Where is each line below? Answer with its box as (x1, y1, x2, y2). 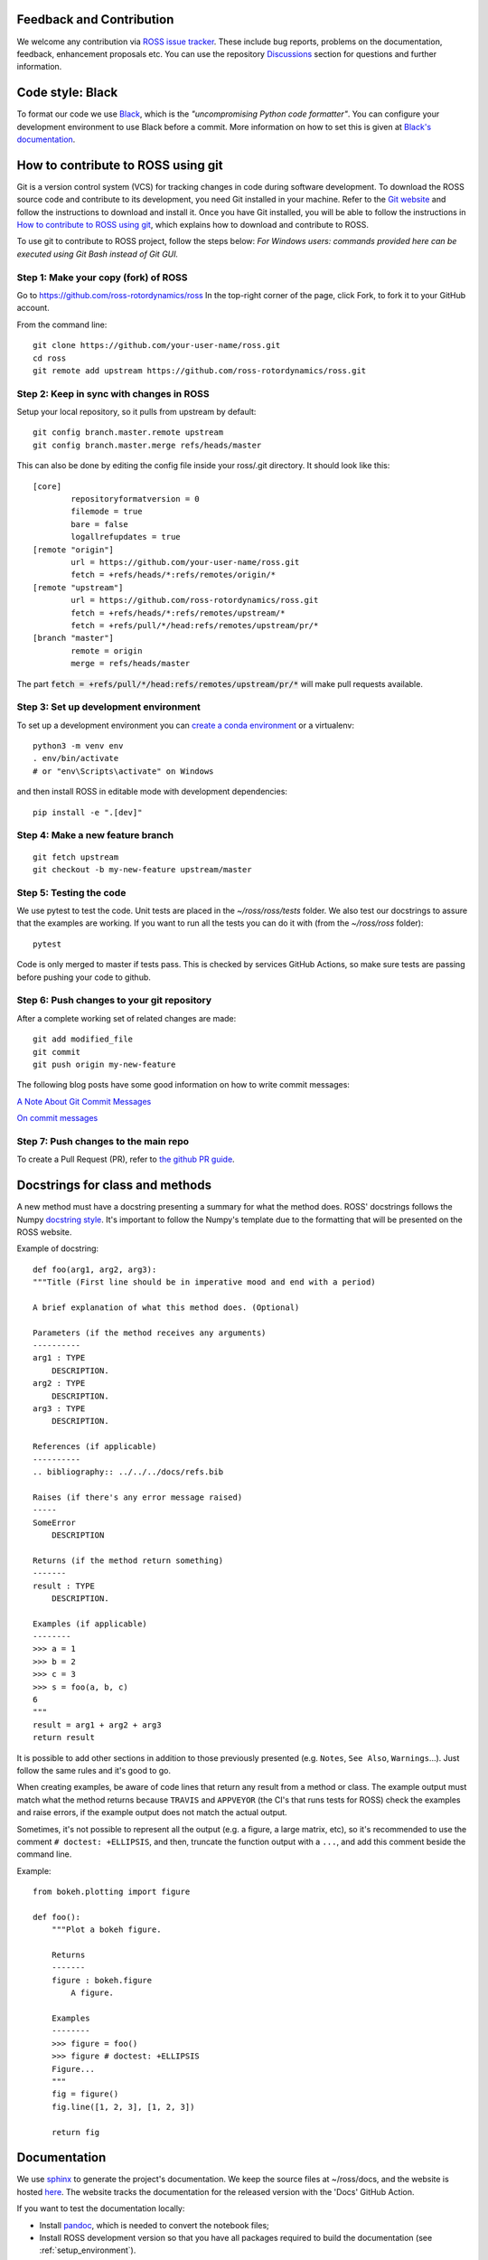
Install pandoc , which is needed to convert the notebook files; (39, 2219, 270, 2230)
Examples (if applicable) (33, 1618, 148, 1629)
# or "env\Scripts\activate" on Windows (33, 766, 214, 777)
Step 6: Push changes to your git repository (16, 994, 212, 1007)
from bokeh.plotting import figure (33, 1887, 191, 1897)
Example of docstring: (16, 1243, 99, 1254)
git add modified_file (33, 1034, 134, 1044)
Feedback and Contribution (16, 12, 174, 27)
